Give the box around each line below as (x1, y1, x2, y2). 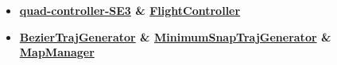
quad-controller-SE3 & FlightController (19, 2, 241, 18)
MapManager (19, 44, 95, 60)
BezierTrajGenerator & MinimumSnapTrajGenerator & (19, 28, 331, 45)
